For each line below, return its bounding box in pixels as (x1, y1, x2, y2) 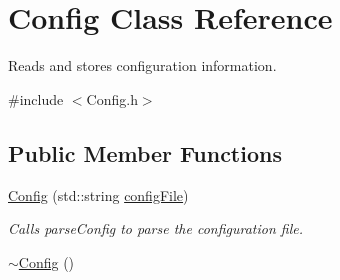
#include (8, 88, 64, 109)
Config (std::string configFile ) (8, 184, 189, 205)
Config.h (86, 88, 138, 109)
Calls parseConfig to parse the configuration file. (8, 218, 304, 239)
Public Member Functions (8, 137, 282, 168)
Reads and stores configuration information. (8, 55, 277, 76)
